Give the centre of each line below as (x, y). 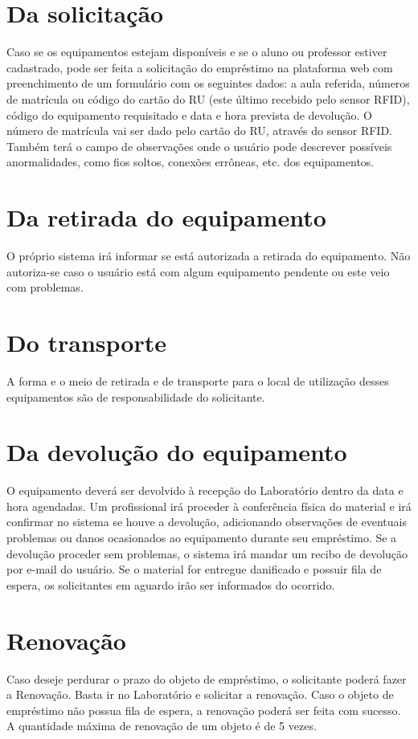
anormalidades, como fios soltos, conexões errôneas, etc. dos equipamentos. (191, 162)
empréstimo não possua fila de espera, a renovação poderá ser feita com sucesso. (204, 710)
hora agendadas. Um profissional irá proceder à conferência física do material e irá (209, 506)
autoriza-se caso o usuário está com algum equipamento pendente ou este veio (198, 271)
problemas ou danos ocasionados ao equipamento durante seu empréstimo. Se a (202, 537)
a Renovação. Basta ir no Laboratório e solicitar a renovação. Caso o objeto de (200, 694)
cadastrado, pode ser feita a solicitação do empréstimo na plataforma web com (200, 67)
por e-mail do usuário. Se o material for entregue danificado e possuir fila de (194, 569)
